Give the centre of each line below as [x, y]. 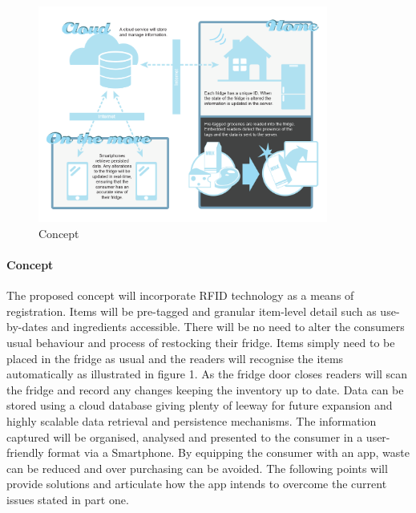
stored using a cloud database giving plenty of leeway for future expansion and [200, 405]
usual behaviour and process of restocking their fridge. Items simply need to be [201, 342]
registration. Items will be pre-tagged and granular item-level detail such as [192, 311]
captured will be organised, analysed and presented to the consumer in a [185, 436]
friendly [25, 452]
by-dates [27, 327]
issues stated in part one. [68, 499]
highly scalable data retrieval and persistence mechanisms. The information [192, 420]
